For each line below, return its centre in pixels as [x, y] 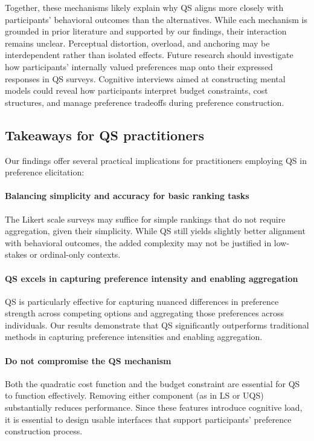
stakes [16, 254]
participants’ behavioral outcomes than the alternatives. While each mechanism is [156, 19]
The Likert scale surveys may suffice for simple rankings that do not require [145, 219]
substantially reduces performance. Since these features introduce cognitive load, [154, 407]
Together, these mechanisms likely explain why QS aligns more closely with [144, 7]
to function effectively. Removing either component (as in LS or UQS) [134, 395]
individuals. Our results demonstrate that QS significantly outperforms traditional [157, 325]
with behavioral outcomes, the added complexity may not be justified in [138, 242]
